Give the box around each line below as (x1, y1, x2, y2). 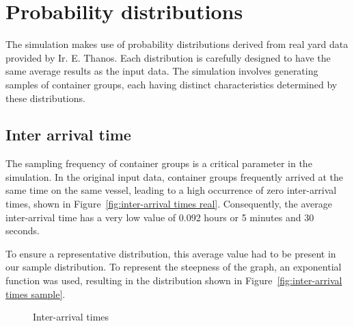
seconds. (5, 223, 40, 238)
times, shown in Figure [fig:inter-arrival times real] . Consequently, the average (5, 197, 332, 211)
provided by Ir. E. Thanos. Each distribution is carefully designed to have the (5, 50, 331, 64)
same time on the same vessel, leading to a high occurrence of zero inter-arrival (5, 183, 337, 197)
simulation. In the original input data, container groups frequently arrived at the (5, 169, 343, 184)
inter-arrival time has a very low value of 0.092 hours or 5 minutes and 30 (5, 210, 314, 224)
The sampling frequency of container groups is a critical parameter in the (5, 156, 312, 171)
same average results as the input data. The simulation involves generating (5, 64, 318, 78)
